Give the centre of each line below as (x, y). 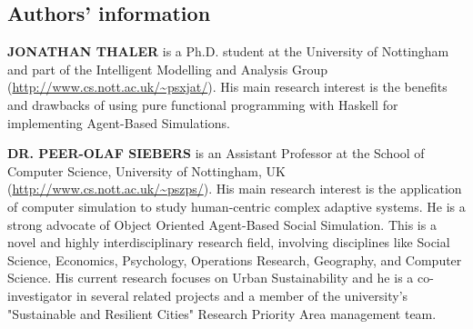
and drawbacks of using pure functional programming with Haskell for (203, 104)
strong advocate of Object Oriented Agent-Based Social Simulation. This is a (222, 224)
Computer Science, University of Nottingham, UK (146, 170)
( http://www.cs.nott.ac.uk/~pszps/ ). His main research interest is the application (235, 189)
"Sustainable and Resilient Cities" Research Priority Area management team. (222, 313)
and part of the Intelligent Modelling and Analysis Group (167, 69)
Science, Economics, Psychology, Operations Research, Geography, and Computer (235, 259)
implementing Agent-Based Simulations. (119, 122)
